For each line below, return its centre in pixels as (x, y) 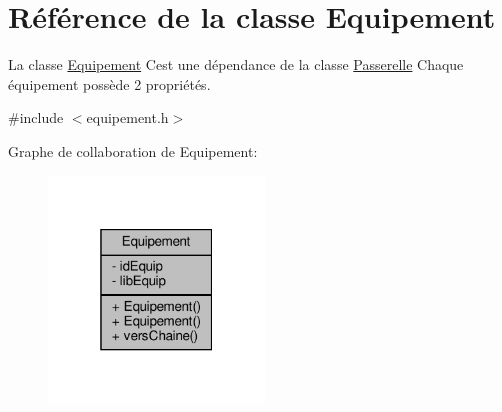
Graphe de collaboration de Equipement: (133, 150)
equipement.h (127, 117)
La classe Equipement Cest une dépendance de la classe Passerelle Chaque (236, 64)
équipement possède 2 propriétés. (109, 83)
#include (36, 117)
